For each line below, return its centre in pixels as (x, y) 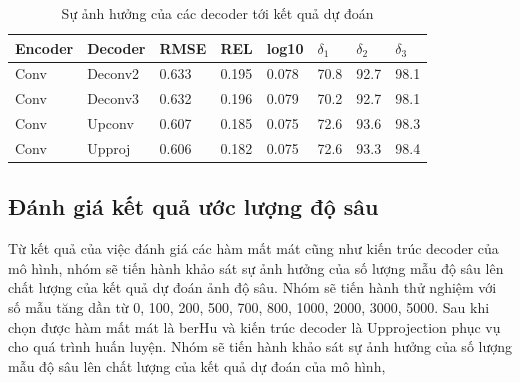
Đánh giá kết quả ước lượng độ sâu (193, 206)
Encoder (44, 47)
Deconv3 (113, 98)
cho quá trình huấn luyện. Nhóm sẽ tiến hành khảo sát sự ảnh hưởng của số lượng (260, 346)
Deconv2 (113, 73)
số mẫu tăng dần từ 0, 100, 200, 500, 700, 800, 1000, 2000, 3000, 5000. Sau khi (249, 307)
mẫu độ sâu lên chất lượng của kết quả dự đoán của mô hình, (197, 365)
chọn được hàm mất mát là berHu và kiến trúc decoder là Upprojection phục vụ (254, 326)
